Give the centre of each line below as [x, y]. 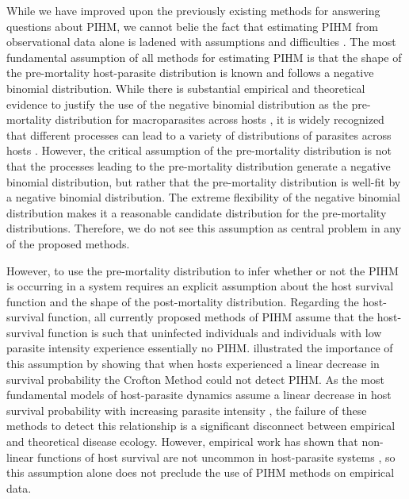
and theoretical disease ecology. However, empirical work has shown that [182, 441]
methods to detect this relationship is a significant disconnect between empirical [201, 426]
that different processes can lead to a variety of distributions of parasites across [199, 134]
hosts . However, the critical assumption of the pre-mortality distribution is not [199, 150]
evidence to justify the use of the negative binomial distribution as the [177, 104]
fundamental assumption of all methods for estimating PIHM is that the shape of [204, 57]
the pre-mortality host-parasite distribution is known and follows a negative [190, 73]
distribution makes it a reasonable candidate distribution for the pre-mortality [197, 212]
